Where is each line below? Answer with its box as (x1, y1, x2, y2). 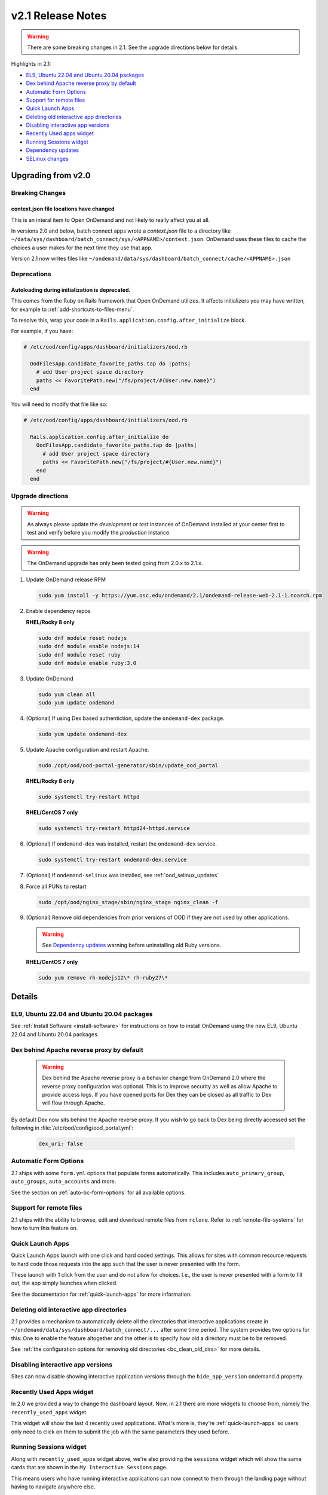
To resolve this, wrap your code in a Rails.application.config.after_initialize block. (11, 316, 246, 324)
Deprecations (11, 270, 51, 278)
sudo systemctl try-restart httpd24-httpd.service (38, 825, 191, 832)
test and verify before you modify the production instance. (27, 529, 171, 536)
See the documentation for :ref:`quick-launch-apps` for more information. (11, 1290, 192, 1298)
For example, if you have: (11, 328, 73, 335)
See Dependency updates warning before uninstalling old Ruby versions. (42, 942, 222, 949)
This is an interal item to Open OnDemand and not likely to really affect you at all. (11, 216, 210, 224)
